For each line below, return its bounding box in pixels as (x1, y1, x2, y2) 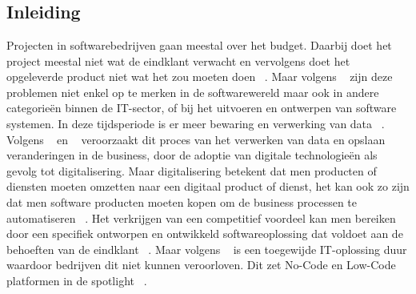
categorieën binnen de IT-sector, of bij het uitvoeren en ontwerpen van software (6, 99, 397, 116)
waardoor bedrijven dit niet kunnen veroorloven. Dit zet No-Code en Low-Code (6, 256, 396, 273)
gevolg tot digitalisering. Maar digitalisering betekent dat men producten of (6, 162, 377, 179)
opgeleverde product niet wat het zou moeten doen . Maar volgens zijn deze (6, 68, 393, 85)
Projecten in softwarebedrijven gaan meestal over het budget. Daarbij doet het (6, 37, 392, 53)
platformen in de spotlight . (6, 272, 147, 288)
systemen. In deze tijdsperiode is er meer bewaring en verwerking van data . (6, 115, 385, 131)
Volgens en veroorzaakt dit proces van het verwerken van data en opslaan (6, 131, 386, 147)
